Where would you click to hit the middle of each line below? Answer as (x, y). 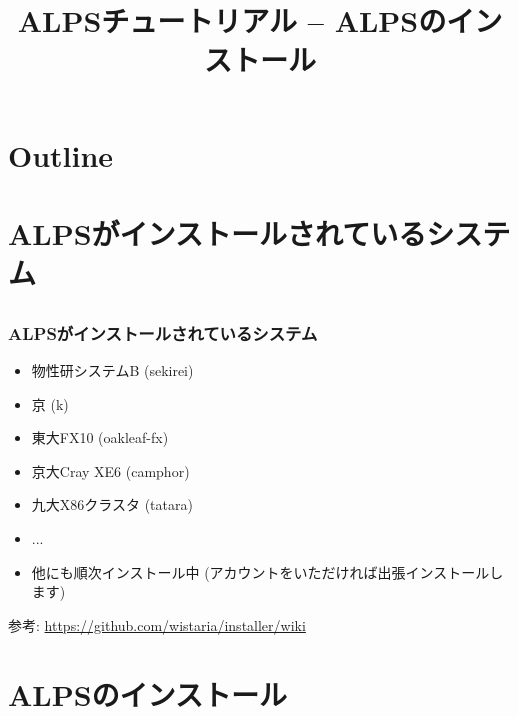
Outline (61, 154)
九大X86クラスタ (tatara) (112, 504)
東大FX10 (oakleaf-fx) (100, 437)
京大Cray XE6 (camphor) (110, 470)
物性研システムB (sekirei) (112, 370)
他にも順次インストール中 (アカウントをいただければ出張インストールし (267, 571)
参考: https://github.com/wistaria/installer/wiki (157, 624)
